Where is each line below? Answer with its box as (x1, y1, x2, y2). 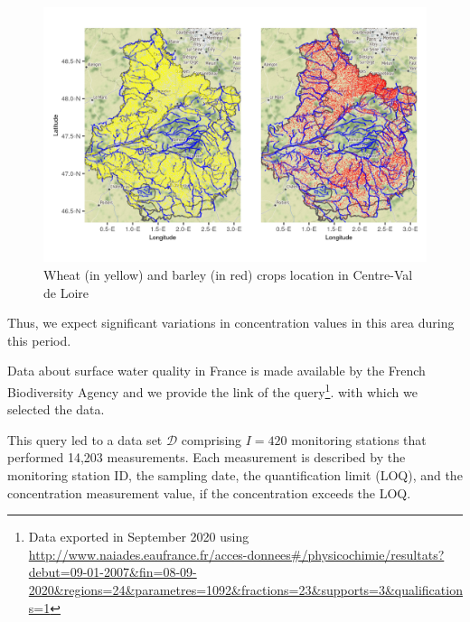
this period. (7, 330, 71, 349)
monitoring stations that (291, 430, 427, 449)
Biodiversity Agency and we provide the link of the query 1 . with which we (7, 379, 418, 401)
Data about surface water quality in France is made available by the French (7, 361, 426, 380)
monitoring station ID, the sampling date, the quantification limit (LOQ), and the (7, 465, 463, 484)
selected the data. (7, 400, 105, 419)
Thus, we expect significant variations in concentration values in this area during (7, 313, 455, 332)
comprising (181, 430, 242, 449)
